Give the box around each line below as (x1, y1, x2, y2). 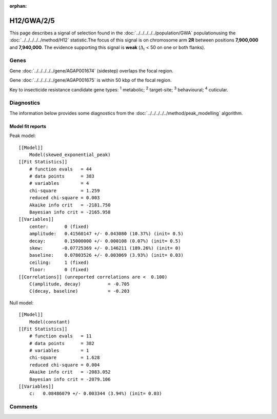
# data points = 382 (29, 340, 95, 346)
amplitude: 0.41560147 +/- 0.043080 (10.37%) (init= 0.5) (29, 231, 184, 237)
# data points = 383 (29, 174, 95, 179)
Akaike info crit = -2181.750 (29, 202, 111, 208)
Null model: (9, 299, 34, 306)
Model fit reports (9, 123, 46, 129)
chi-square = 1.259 (29, 187, 100, 194)
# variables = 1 (29, 348, 89, 354)
